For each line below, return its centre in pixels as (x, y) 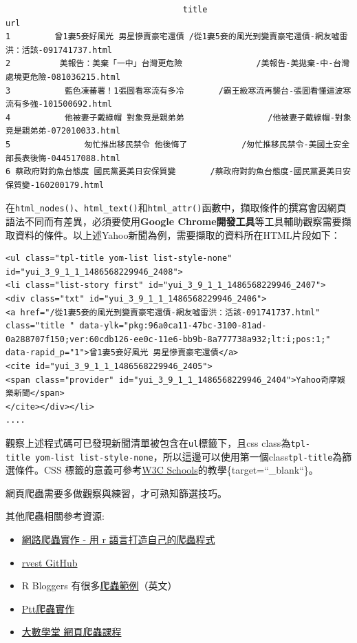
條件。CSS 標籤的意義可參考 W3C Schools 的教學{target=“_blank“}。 (166, 470)
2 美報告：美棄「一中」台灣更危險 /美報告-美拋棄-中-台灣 (178, 64)
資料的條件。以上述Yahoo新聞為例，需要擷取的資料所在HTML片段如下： (177, 234)
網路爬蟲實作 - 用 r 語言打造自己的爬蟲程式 (118, 539)
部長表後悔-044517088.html (63, 158)
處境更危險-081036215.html (63, 77)
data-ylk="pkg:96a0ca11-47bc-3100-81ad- (173, 326)
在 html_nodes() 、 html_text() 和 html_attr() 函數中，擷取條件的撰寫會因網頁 (176, 208)
